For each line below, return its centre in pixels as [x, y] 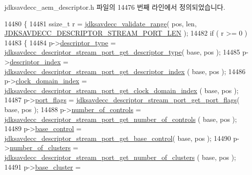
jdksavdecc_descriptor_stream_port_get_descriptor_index [95, 71]
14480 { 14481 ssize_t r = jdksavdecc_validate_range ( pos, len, [101, 23]
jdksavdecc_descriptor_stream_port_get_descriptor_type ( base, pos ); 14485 [122, 52]
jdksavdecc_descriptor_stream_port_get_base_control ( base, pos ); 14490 [118, 138]
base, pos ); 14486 [219, 71]
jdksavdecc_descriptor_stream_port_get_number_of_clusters [100, 157]
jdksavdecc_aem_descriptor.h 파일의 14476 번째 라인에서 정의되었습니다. [115, 7]
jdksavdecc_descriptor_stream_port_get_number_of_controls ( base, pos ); [121, 119]
